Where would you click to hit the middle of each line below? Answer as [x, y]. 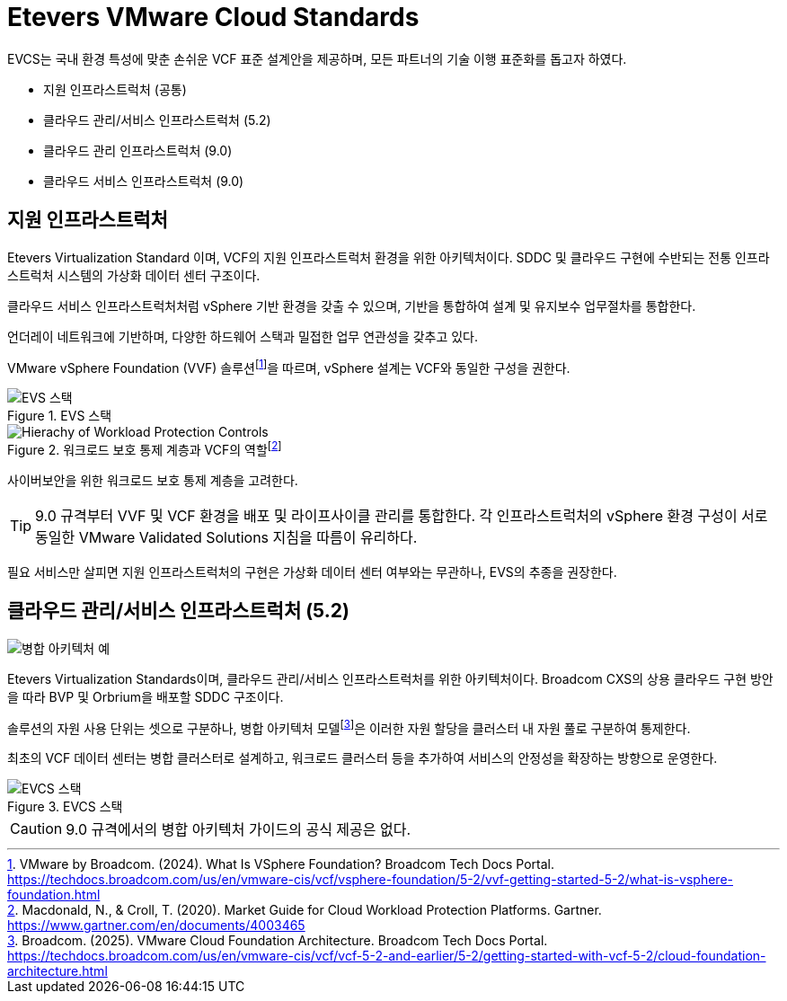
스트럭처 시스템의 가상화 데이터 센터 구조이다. [134, 275]
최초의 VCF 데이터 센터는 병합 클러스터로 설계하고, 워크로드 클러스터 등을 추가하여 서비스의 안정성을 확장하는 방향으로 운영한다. [363, 758]
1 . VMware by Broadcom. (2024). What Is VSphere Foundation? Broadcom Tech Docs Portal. [281, 864]
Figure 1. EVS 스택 [60, 416]
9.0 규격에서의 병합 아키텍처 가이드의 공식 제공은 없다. [239, 830]
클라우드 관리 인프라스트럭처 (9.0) [138, 150]
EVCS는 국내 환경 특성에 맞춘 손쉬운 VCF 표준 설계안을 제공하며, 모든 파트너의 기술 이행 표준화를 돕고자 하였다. [317, 58]
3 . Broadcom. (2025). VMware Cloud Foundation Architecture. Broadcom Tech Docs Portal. [278, 941]
